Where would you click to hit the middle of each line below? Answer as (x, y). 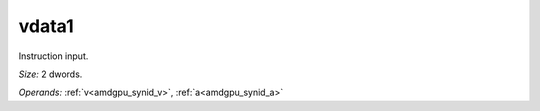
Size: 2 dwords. (50, 74)
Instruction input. (53, 56)
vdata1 (46, 26)
